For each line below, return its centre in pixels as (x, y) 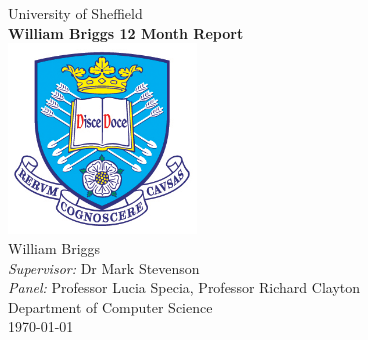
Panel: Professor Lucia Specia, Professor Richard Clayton (184, 287)
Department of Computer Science (110, 306)
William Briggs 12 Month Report (126, 32)
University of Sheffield (75, 13)
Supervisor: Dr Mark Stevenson (104, 267)
